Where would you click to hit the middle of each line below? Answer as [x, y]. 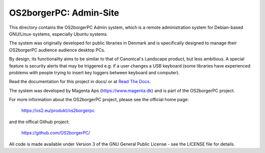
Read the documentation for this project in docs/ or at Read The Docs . [80, 82]
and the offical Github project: [39, 122]
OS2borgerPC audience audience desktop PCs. [57, 50]
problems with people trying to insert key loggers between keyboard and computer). [94, 72]
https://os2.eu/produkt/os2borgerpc [58, 110]
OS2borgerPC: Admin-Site [64, 13]
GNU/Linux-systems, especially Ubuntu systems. [58, 34]
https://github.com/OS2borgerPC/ [56, 133]
